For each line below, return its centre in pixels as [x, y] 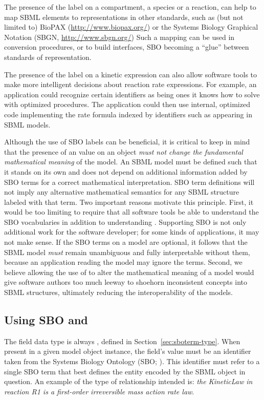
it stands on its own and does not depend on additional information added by [126, 171]
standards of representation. [48, 57]
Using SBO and [46, 320]
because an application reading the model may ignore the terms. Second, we [123, 262]
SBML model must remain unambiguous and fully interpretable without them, [127, 252]
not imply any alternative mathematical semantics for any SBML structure [122, 192]
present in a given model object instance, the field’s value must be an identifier [128, 351]
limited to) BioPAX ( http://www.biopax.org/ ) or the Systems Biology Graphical [131, 27]
